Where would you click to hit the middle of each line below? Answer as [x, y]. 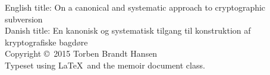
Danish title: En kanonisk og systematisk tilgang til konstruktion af [128, 30]
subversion [24, 19]
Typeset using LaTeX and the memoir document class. [105, 65]
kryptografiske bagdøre [46, 42]
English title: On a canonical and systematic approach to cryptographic [135, 7]
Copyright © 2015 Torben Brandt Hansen [81, 53]
